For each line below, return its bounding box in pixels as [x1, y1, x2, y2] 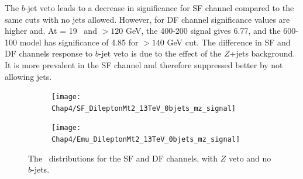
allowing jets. [5, 70, 52, 82]
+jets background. [229, 47, 295, 59]
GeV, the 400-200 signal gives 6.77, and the [125, 24, 281, 37]
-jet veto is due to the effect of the [98, 47, 222, 59]
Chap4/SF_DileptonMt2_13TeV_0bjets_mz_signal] [51, 104, 236, 113]
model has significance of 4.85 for [19, 36, 139, 48]
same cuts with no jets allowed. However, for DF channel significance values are [5, 13, 290, 25]
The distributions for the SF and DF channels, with [28, 152, 218, 164]
